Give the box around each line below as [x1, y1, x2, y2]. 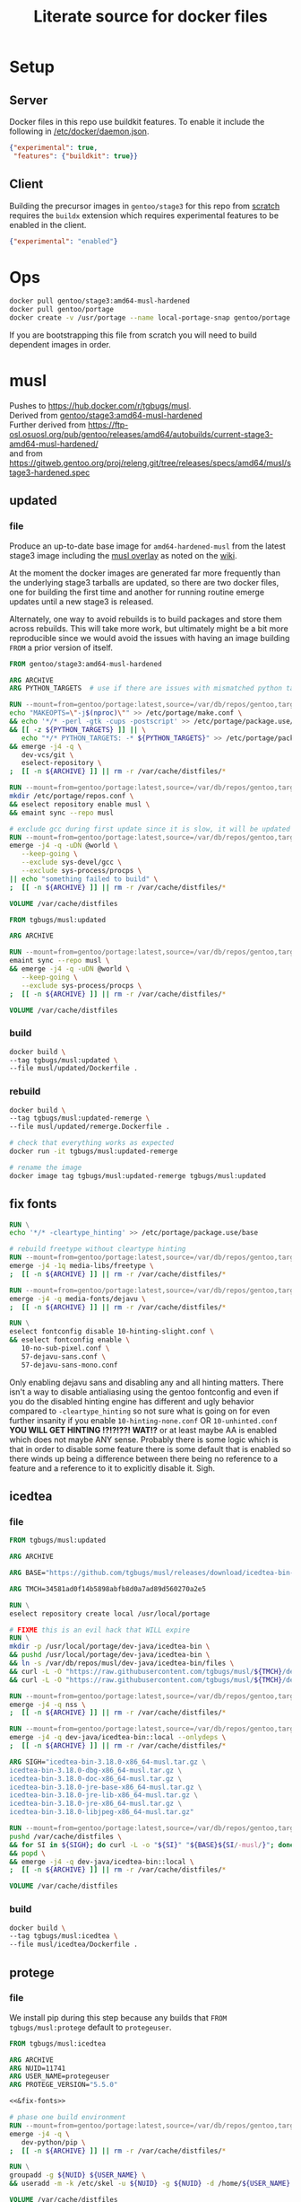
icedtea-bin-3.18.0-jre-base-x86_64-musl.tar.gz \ [9, 1783, 202, 1792]
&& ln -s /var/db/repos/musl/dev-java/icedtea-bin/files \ [9, 1659, 235, 1668]
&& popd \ [9, 1848, 47, 1858]
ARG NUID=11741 [9, 2064, 66, 2073]
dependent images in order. [9, 339, 112, 349]
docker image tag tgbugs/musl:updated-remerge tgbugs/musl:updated [9, 1171, 267, 1180]
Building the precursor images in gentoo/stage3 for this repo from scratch [9, 200, 280, 211]
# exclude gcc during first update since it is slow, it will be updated [9, 824, 291, 833]
